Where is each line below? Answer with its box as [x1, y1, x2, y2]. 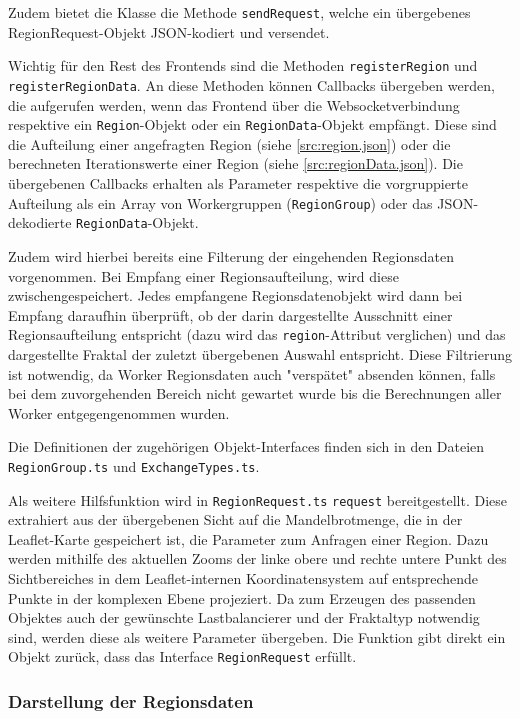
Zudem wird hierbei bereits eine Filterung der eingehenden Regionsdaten [8, 245, 455, 266]
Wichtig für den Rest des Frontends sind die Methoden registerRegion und [8, 55, 478, 76]
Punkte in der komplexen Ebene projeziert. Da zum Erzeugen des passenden [8, 587, 476, 608]
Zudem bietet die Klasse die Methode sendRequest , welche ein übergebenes [8, 2, 471, 22]
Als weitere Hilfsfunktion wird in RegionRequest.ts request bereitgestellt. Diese [8, 489, 507, 510]
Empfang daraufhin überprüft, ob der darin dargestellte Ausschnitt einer [8, 304, 453, 325]
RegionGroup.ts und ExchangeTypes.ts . [8, 455, 260, 476]
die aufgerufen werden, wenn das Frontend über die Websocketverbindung [8, 94, 460, 115]
